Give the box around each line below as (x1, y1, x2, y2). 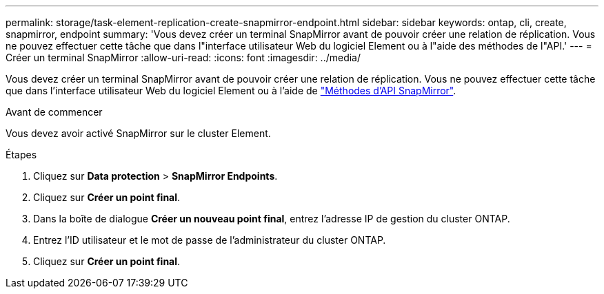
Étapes (6, 149, 37, 160)
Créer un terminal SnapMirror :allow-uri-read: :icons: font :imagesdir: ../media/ (6, 52, 361, 63)
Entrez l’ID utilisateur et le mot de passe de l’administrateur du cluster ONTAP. (33, 234, 386, 246)
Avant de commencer (6, 106, 103, 118)
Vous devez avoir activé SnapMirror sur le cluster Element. (6, 127, 271, 139)
